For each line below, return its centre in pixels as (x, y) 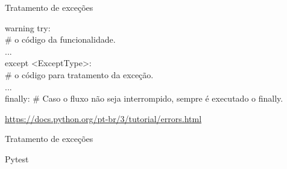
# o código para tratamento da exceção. (79, 74)
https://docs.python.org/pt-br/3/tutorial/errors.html (103, 118)
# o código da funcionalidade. (60, 39)
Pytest (17, 158)
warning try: (28, 27)
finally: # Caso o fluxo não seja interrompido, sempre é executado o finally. (144, 98)
